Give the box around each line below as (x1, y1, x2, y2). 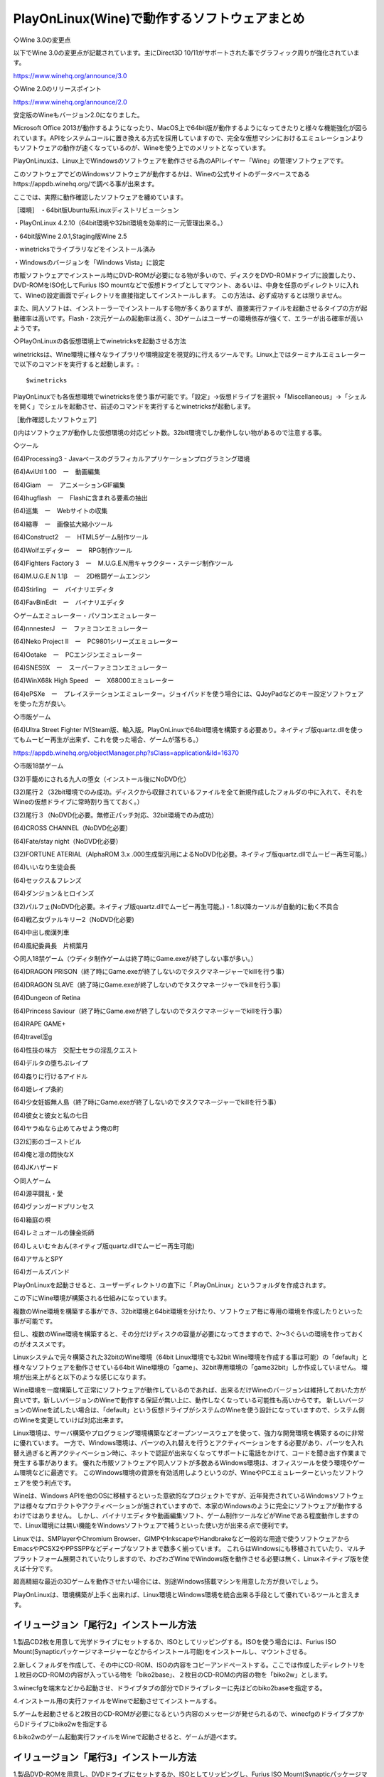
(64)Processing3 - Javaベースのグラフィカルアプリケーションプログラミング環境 (13, 454, 250, 463)
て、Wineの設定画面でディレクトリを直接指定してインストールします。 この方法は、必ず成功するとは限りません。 (13, 291, 346, 299)
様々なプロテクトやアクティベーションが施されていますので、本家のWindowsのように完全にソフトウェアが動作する (25, 1501, 363, 1510)
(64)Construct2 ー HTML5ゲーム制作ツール (13, 533, 149, 542)
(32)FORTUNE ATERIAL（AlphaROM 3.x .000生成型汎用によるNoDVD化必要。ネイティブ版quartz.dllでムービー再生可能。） (13, 849, 371, 858)
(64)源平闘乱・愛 (13, 1189, 63, 1198)
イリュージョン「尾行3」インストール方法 (13, 1751, 197, 1763)
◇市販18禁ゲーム (13, 761, 64, 771)
